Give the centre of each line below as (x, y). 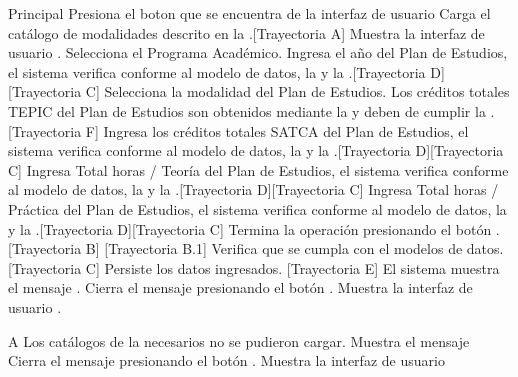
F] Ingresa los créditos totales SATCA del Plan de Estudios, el (277, 130)
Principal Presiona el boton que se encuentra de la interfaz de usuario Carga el (249, 13)
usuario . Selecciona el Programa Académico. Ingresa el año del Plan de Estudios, (258, 52)
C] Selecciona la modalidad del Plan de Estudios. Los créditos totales (297, 91)
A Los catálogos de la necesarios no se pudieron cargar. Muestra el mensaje (239, 340)
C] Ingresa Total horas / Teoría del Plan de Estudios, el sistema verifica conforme (258, 169)
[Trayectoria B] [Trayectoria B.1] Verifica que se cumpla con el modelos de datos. (256, 248)
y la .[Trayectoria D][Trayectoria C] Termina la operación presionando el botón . (254, 228)
